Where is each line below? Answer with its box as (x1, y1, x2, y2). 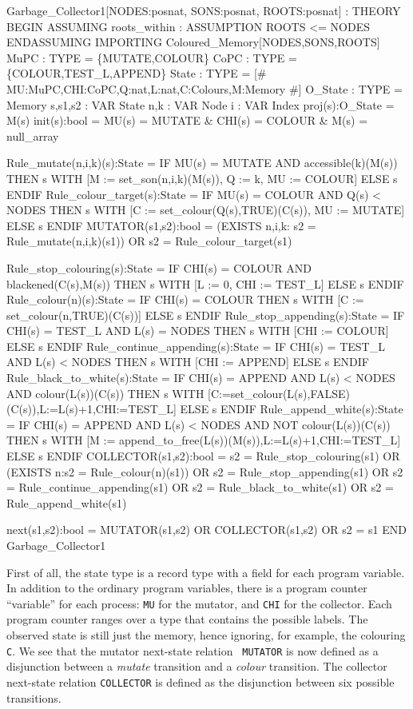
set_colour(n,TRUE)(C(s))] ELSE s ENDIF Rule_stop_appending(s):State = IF (6, 306, 405, 323)
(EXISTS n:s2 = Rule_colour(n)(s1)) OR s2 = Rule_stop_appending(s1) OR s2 (6, 463, 403, 480)
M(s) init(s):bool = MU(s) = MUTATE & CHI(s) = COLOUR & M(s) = (6, 112, 368, 129)
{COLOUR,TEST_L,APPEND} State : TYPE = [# (6, 65, 267, 82)
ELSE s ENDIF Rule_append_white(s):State (180, 400, 403, 417)
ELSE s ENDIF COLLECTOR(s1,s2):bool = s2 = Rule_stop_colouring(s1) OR (6, 448, 400, 464)
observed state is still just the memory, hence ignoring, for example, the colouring (6, 627, 406, 643)
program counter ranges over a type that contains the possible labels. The (6, 611, 368, 627)
